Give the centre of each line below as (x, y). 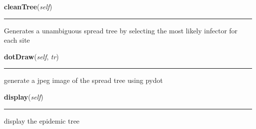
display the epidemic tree (42, 120)
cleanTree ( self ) (28, 6)
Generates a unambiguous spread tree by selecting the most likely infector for (121, 30)
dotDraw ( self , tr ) (32, 56)
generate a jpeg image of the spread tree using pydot (83, 80)
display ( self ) (24, 96)
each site (17, 40)
